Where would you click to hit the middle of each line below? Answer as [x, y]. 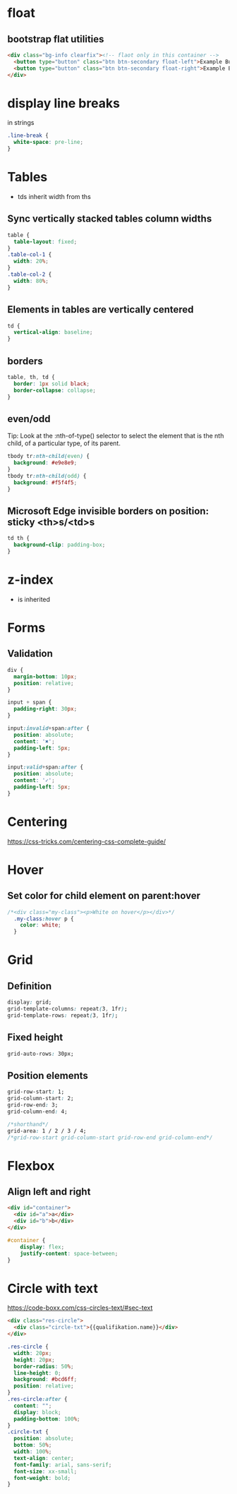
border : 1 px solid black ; [52, 384]
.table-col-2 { [30, 275]
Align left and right [49, 1192]
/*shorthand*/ [28, 1124]
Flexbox [31, 1165]
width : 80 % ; [31, 281]
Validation [30, 654]
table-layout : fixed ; [45, 241]
